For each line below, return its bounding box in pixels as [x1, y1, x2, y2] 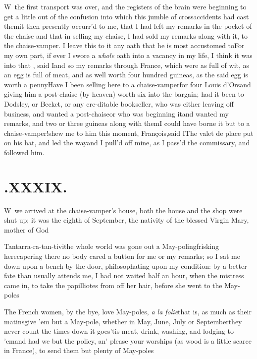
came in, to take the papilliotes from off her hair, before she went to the [4, 280, 222, 290]
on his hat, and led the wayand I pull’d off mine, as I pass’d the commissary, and [4, 137, 250, 148]
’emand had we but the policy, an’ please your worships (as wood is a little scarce [4, 335, 252, 346]
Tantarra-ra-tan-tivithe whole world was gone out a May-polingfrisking [4, 241, 219, 251]
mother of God [4, 224, 49, 235]
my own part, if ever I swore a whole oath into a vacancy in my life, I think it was [4, 50, 253, 60]
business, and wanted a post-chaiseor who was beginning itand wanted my [4, 108, 229, 119]
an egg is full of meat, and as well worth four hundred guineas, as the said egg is [4, 69, 248, 80]
